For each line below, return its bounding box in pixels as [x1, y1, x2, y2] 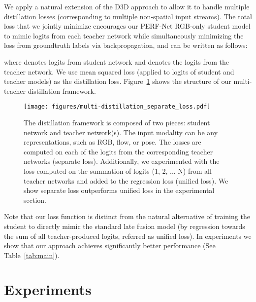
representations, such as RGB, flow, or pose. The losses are [24, 137, 201, 147]
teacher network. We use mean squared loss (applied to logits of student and [4, 66, 234, 76]
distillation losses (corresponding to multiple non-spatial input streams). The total [4, 11, 252, 21]
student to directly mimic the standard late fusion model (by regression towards [4, 221, 245, 231]
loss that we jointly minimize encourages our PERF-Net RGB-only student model [4, 21, 251, 31]
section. [24, 194, 46, 205]
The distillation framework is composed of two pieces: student [24, 117, 210, 127]
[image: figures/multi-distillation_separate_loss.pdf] [24, 103, 211, 111]
